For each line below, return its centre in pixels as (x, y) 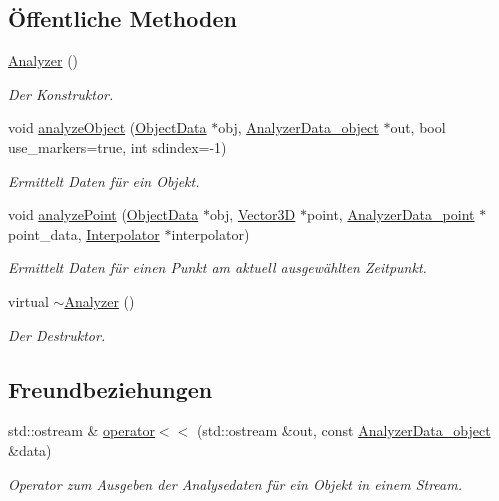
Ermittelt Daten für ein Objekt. (104, 180)
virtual (28, 300)
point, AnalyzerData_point (390, 214)
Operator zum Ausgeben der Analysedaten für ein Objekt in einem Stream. (235, 483)
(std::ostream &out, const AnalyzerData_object (343, 430)
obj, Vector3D (252, 214)
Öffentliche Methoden (122, 18)
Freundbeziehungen (110, 388)
